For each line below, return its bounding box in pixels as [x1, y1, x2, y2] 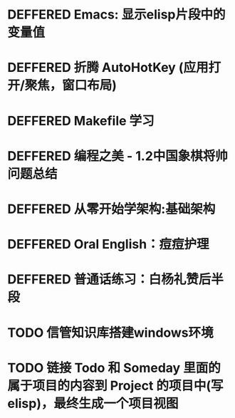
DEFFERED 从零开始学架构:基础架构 [7, 201, 216, 217]
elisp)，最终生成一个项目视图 [7, 395, 179, 412]
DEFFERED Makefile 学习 [7, 113, 155, 129]
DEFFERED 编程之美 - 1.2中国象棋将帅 [7, 147, 228, 164]
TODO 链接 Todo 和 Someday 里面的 [7, 360, 221, 376]
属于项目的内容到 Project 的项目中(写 [7, 377, 224, 394]
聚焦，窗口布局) [24, 78, 117, 93]
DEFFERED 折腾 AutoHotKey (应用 [7, 60, 209, 75]
